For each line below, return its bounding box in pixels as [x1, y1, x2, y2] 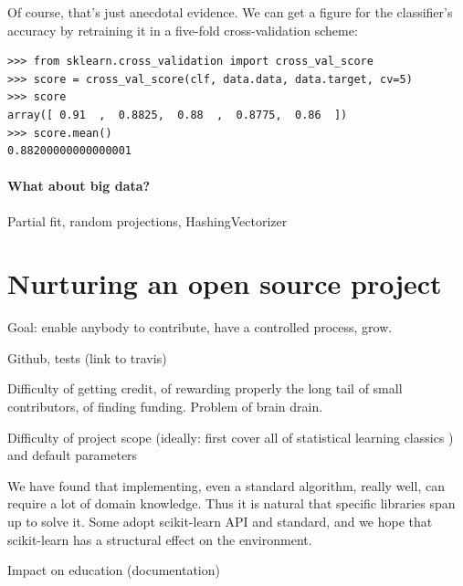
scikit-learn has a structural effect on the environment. [7, 529, 312, 549]
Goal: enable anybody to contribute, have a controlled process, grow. [7, 318, 393, 337]
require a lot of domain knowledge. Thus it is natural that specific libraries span [7, 494, 456, 513]
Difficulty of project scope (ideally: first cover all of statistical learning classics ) [7, 427, 454, 446]
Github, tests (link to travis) [7, 348, 167, 367]
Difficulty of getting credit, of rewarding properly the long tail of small [7, 379, 403, 398]
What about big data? [7, 176, 151, 195]
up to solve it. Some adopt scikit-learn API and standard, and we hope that [7, 512, 433, 531]
